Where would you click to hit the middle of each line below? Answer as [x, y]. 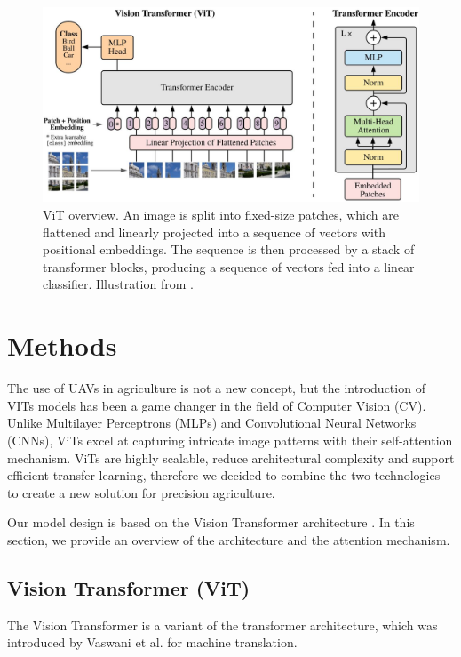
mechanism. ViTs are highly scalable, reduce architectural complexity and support [231, 457]
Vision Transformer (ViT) [129, 587]
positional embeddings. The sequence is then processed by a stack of [229, 249]
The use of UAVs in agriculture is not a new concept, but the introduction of [216, 388]
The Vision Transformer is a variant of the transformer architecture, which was [223, 625]
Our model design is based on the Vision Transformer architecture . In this [211, 522]
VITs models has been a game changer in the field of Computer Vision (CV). [217, 405]
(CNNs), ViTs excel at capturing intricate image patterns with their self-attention [230, 440]
